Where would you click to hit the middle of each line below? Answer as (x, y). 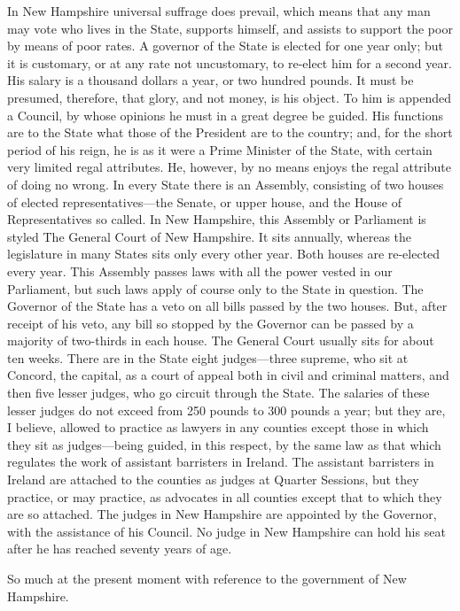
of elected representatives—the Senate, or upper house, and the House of (204, 201)
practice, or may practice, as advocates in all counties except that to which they (225, 496)
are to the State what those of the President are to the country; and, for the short (230, 132)
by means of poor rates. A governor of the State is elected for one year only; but (226, 46)
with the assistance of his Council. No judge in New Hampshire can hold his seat (226, 531)
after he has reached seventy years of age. (120, 549)
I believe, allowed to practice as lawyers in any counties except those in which (218, 427)
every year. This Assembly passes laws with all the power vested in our (200, 271)
